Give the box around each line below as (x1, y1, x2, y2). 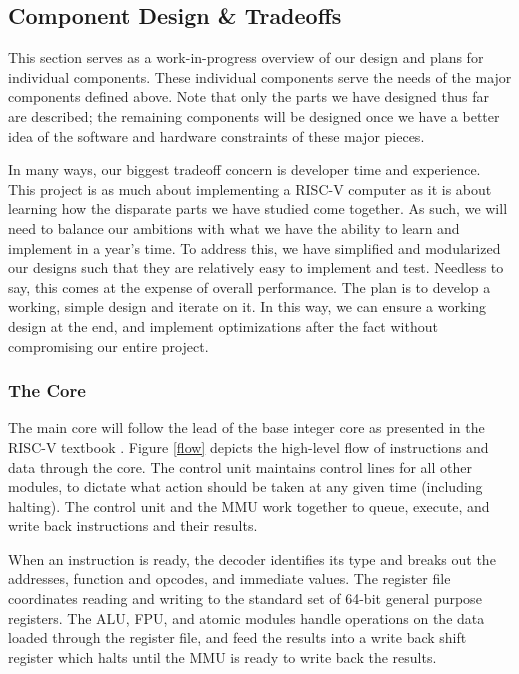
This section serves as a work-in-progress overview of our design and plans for (8, 47, 484, 68)
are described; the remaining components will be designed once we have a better (8, 105, 500, 126)
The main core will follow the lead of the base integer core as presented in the (8, 417, 485, 438)
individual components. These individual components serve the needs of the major (8, 66, 512, 87)
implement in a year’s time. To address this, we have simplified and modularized (8, 237, 501, 258)
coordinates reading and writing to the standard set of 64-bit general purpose (8, 588, 482, 609)
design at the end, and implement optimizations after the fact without (8, 315, 438, 336)
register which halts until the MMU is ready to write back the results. (8, 646, 437, 667)
